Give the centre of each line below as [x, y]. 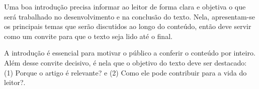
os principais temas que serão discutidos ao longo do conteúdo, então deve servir [128, 26]
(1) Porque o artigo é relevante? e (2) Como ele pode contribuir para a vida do [125, 72]
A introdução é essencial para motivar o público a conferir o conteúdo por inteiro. [130, 53]
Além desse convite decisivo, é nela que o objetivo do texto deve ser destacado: [125, 62]
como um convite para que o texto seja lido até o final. [88, 36]
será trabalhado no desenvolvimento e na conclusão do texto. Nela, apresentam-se [130, 16]
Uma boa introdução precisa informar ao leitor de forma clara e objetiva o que [125, 6]
